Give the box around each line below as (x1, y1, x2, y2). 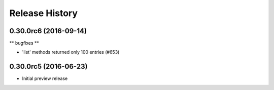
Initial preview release (22, 75, 68, 81)
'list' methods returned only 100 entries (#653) (22, 49, 120, 55)
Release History (9, 8, 78, 19)
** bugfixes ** (9, 40, 39, 46)
